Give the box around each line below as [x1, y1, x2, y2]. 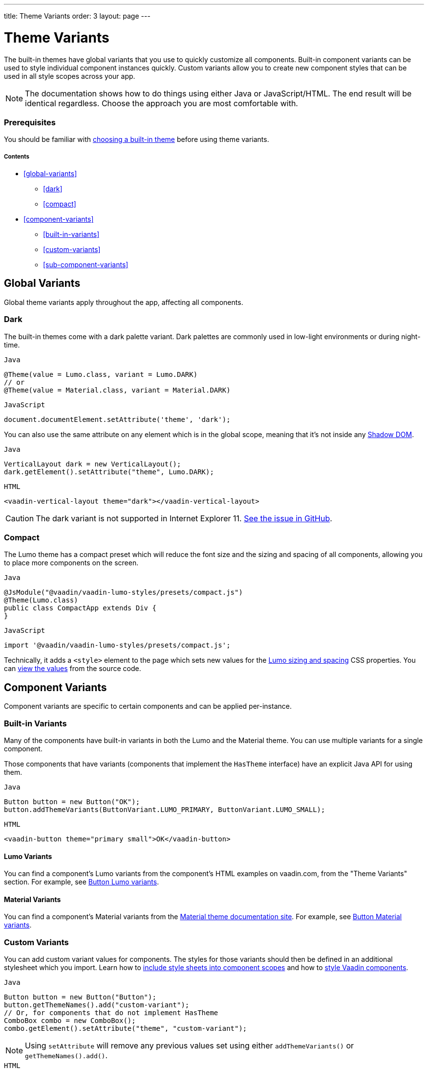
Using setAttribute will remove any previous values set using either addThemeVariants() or [25, 1041, 354, 1051]
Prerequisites [4, 117, 56, 127]
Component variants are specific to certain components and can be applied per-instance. [4, 702, 292, 711]
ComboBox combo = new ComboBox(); [4, 1017, 136, 1025]
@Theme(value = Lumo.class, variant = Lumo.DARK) [4, 370, 198, 378]
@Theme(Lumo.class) [4, 596, 78, 604]
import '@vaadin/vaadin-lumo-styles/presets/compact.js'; [4, 641, 231, 650]
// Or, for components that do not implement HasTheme [4, 1009, 218, 1017]
